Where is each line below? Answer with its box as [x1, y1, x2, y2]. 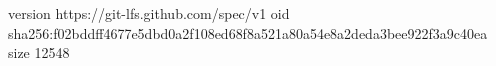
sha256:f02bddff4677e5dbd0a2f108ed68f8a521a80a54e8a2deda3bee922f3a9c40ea [8, 22, 488, 43]
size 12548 [8, 42, 70, 63]
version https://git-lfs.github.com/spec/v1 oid [8, 3, 290, 23]
